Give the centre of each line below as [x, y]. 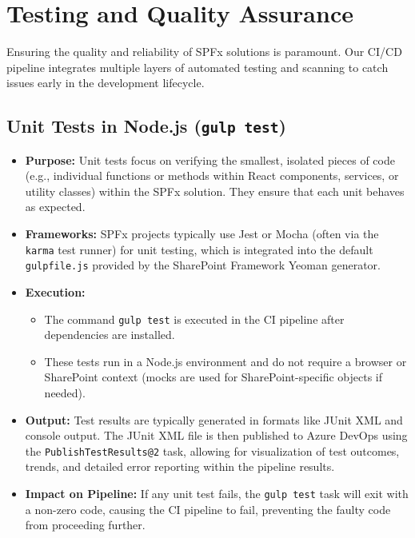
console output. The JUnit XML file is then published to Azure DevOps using [216, 435]
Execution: [55, 291]
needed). [65, 393]
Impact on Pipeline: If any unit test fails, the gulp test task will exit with [217, 494]
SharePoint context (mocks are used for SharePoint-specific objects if [213, 377]
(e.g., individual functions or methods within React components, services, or [212, 175]
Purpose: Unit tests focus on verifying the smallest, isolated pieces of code [210, 159]
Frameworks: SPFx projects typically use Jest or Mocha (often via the [202, 234]
